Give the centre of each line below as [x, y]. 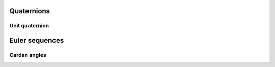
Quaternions [30, 11]
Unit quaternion [29, 26]
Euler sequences [37, 41]
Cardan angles [28, 55]
